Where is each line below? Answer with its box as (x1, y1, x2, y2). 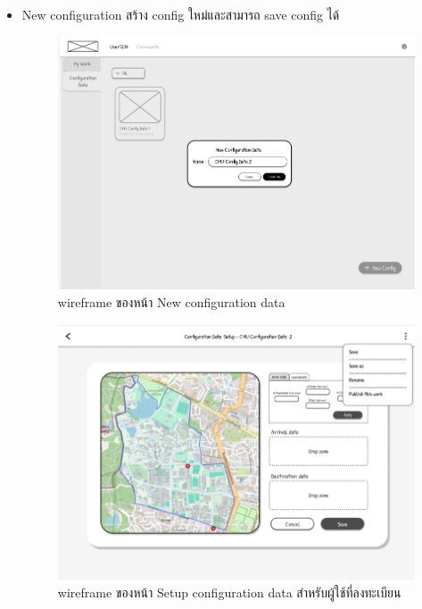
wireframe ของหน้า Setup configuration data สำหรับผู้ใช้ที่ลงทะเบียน (57, 583, 401, 602)
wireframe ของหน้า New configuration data (57, 292, 285, 311)
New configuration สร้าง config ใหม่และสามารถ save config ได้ (21, 5, 340, 23)
